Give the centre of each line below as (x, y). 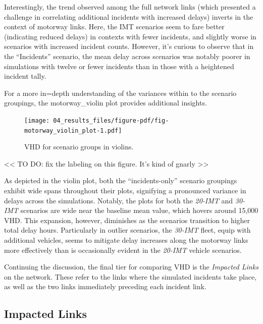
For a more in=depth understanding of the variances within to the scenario (120, 93)
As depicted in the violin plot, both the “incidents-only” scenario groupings (121, 180)
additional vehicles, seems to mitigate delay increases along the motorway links (126, 240)
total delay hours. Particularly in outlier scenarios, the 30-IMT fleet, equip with (127, 230)
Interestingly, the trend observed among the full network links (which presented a (130, 7)
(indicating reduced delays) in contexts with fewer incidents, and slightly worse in (130, 36)
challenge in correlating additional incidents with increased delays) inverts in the (129, 16)
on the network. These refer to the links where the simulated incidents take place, (130, 276)
